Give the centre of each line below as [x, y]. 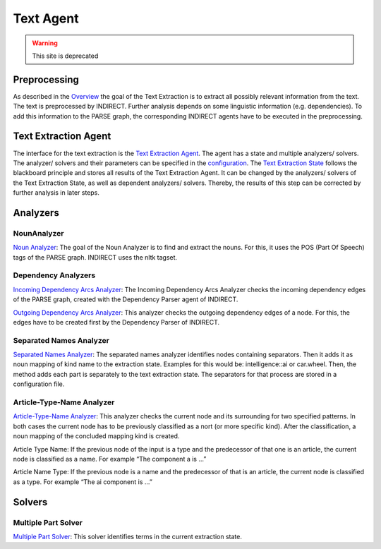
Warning [45, 43]
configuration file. [39, 384]
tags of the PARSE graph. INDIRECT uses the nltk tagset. [95, 257]
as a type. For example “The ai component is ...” [83, 482]
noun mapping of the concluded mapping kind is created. [96, 436]
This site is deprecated [65, 56]
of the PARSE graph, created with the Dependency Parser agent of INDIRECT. [126, 299]
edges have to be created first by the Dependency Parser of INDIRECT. [116, 322]
